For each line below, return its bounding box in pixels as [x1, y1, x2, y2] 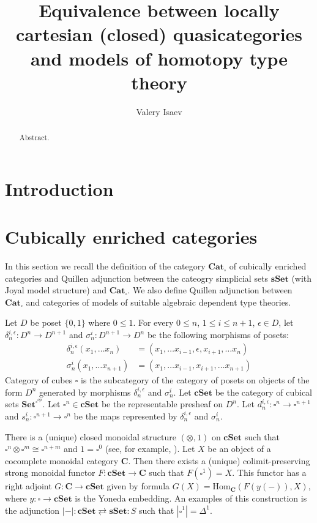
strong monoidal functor [5, 466, 95, 479]
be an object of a [207, 442, 271, 455]
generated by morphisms [39, 385, 131, 398]
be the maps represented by [73, 409, 177, 422]
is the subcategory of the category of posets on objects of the [81, 374, 310, 386]
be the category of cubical [215, 385, 312, 398]
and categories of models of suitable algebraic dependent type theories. [26, 295, 291, 308]
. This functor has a [232, 466, 307, 479]
